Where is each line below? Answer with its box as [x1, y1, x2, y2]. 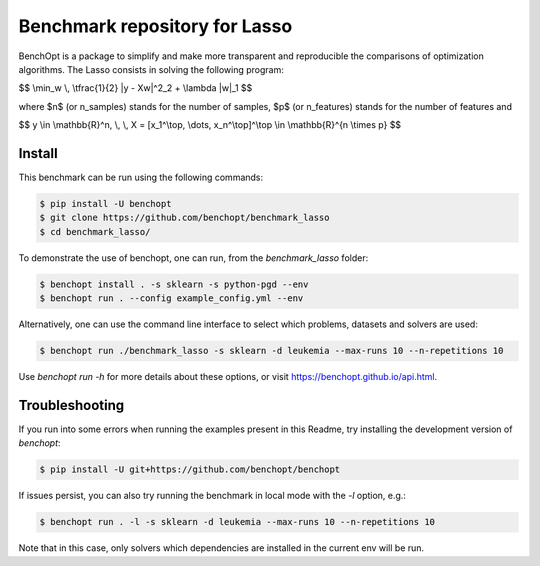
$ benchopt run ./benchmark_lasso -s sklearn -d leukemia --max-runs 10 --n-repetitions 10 [39, 345, 504, 357]
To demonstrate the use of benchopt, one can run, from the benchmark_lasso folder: [18, 251, 369, 264]
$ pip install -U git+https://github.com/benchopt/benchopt [39, 464, 341, 475]
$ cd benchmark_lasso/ [39, 226, 151, 237]
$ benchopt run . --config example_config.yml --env [39, 293, 304, 304]
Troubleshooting [18, 396, 125, 414]
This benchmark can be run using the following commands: [18, 171, 264, 184]
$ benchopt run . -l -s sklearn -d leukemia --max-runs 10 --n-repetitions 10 [39, 516, 435, 528]
